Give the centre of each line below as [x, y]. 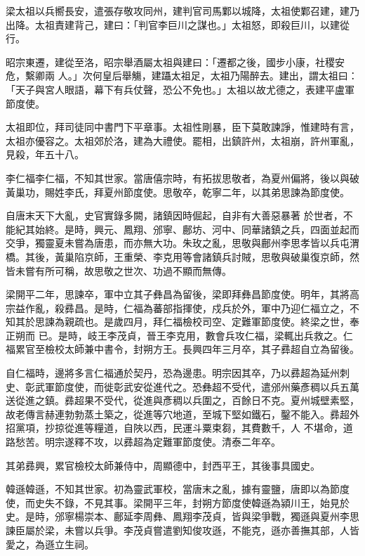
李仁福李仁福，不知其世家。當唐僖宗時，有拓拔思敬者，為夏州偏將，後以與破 [182, 177]
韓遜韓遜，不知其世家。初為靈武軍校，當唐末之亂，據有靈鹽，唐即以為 [168, 489]
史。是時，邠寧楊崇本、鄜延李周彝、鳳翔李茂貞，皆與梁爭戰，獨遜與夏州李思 [182, 516]
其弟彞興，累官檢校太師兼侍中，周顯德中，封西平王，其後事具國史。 [163, 465]
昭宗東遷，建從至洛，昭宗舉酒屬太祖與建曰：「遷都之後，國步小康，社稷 [170, 62]
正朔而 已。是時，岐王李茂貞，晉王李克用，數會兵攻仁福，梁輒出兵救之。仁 [179, 335]
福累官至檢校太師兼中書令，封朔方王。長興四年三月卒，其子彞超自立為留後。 [182, 349]
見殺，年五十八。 [45, 154]
